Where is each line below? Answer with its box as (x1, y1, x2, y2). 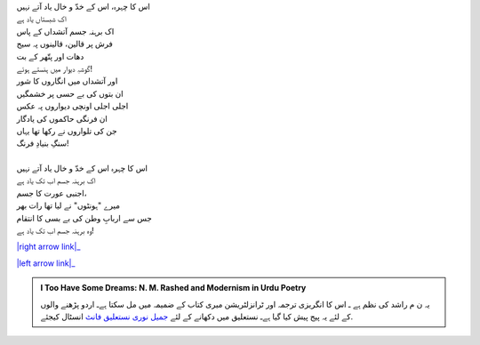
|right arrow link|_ (16, 241, 81, 253)
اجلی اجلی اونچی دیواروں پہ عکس (16, 100, 129, 111)
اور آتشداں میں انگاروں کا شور (16, 76, 118, 86)
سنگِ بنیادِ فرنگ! (16, 138, 70, 148)
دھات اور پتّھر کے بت (16, 51, 84, 61)
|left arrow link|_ (16, 258, 76, 269)
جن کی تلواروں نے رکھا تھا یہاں (16, 125, 117, 136)
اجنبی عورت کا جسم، (16, 188, 87, 198)
